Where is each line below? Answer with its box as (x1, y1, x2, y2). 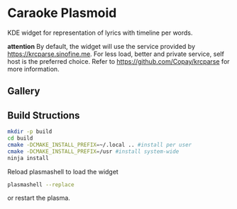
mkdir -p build (7, 128, 53, 135)
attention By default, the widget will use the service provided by (7, 42, 195, 50)
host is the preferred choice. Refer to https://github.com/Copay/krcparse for (7, 57, 230, 65)
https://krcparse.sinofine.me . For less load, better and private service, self (7, 50, 225, 58)
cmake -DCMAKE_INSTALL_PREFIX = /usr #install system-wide (7, 147, 180, 155)
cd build (7, 135, 33, 142)
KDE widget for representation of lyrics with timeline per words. (7, 28, 193, 37)
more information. (7, 64, 60, 73)
